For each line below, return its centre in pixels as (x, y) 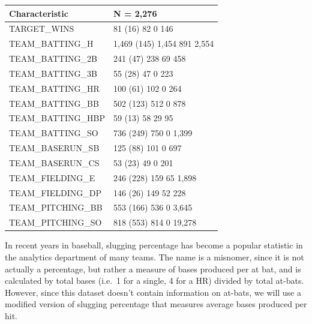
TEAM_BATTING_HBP (57, 118)
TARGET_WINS (42, 28)
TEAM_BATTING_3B (53, 73)
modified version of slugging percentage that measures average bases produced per (156, 304)
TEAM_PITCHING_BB (56, 207)
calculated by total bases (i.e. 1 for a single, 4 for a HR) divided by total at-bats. (154, 280)
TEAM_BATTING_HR (54, 88)
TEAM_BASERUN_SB (54, 148)
